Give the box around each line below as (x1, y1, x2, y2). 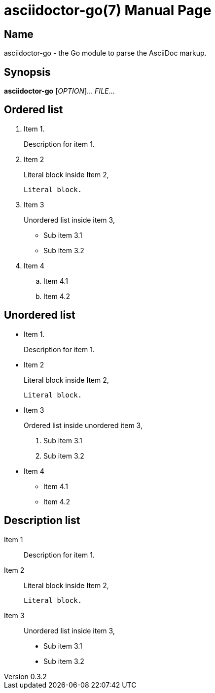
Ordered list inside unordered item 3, (24, 421, 143, 429)
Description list (4, 514, 80, 527)
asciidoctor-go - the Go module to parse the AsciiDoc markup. (4, 49, 207, 58)
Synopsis (4, 66, 51, 78)
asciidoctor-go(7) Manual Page (4, 2, 212, 19)
